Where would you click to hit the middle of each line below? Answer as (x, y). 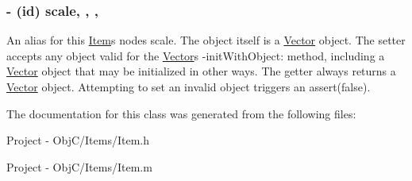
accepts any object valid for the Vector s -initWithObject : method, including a (196, 55)
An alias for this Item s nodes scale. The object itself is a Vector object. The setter (206, 40)
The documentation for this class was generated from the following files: (181, 113)
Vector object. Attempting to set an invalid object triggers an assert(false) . (189, 87)
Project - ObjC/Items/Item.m (79, 166)
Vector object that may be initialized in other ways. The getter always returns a (201, 71)
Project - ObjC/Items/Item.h (78, 140)
